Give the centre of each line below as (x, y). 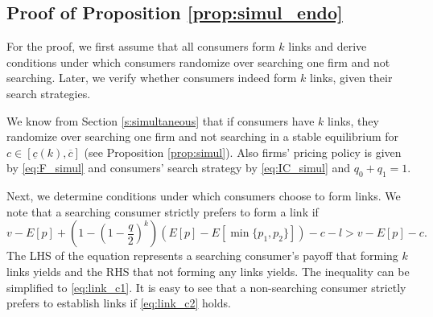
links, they (353, 120)
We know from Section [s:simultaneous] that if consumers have (161, 120)
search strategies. (49, 93)
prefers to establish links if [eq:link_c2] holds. (119, 303)
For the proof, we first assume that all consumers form (141, 46)
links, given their (351, 78)
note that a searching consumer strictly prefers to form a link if (163, 211)
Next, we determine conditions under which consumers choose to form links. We (204, 196)
